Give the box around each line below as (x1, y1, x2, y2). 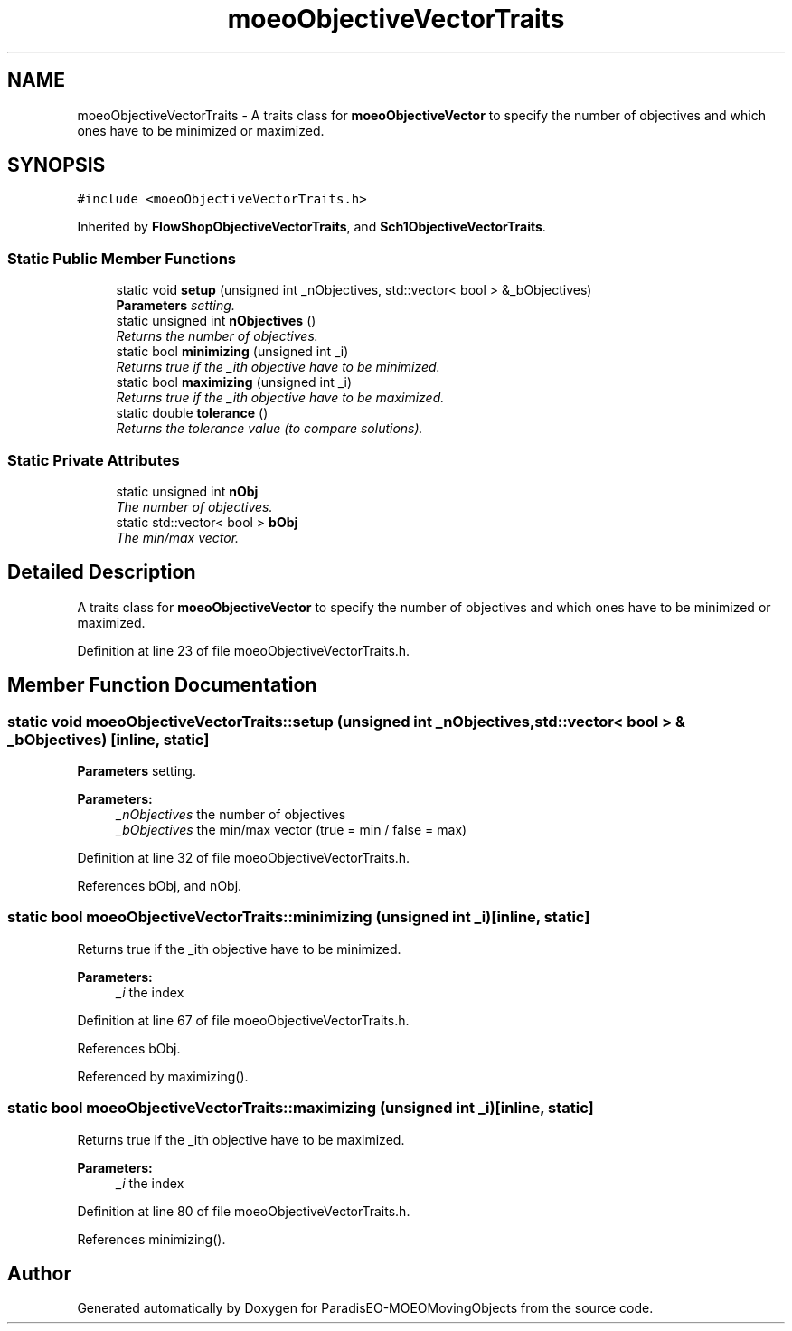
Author (7, 1261, 71, 1285)
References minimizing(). (77, 1231, 226, 1247)
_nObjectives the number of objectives (116, 807, 346, 822)
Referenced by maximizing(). (77, 1068, 249, 1084)
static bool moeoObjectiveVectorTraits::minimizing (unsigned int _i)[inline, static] (7, 908, 590, 927)
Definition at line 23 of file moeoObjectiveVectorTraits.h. (77, 642, 410, 658)
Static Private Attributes (7, 450, 180, 469)
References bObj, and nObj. (77, 878, 242, 893)
